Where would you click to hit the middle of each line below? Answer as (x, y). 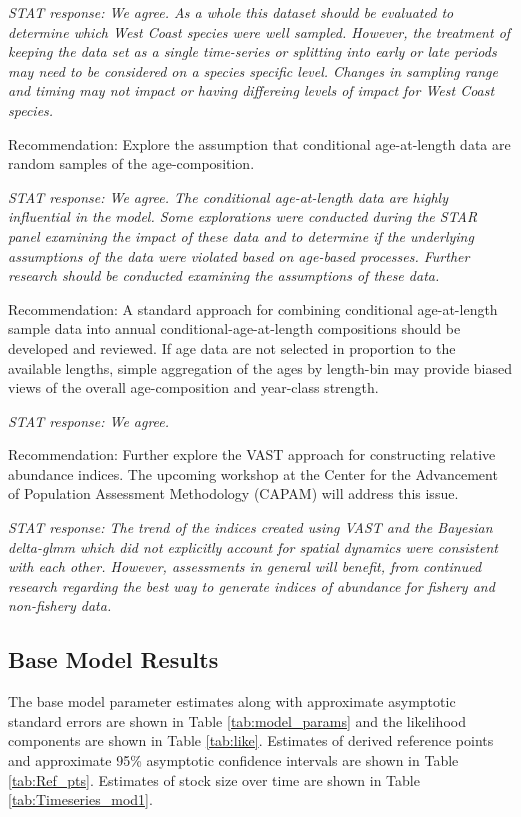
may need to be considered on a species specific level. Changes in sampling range (253, 70)
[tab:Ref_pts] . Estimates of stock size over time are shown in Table (214, 779)
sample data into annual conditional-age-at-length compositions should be (234, 328)
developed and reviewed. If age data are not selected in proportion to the (232, 347)
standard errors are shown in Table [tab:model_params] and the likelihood (237, 720)
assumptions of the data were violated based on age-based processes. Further (239, 255)
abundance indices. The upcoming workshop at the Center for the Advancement (253, 473)
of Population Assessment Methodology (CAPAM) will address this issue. (233, 493)
